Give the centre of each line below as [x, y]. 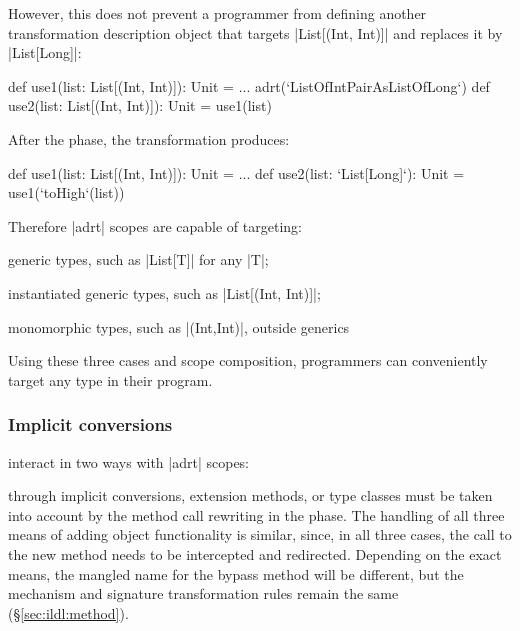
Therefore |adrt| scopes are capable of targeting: [155, 225]
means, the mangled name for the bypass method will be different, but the [236, 573]
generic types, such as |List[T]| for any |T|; [138, 259]
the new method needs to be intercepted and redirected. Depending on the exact [255, 553]
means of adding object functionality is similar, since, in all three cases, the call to [260, 534]
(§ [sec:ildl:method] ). [68, 612]
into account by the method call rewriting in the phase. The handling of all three [256, 514]
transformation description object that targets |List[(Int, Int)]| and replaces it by [255, 32]
